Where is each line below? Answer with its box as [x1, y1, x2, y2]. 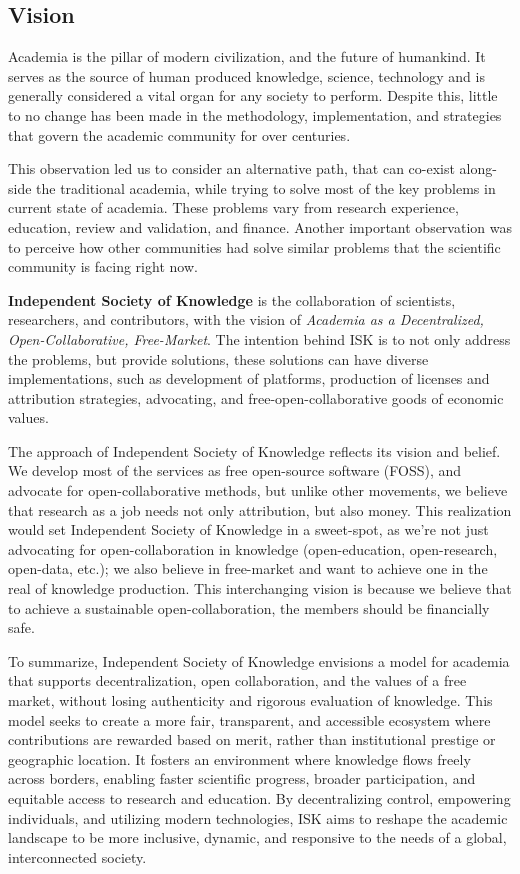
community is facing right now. [8, 256, 198, 277]
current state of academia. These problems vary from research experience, [8, 197, 459, 218]
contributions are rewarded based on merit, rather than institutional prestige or [8, 729, 496, 750]
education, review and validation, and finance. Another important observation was [8, 216, 512, 237]
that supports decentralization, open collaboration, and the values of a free [8, 670, 467, 691]
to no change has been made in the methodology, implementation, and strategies [8, 104, 502, 125]
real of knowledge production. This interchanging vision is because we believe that [8, 578, 512, 599]
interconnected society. [8, 846, 147, 867]
